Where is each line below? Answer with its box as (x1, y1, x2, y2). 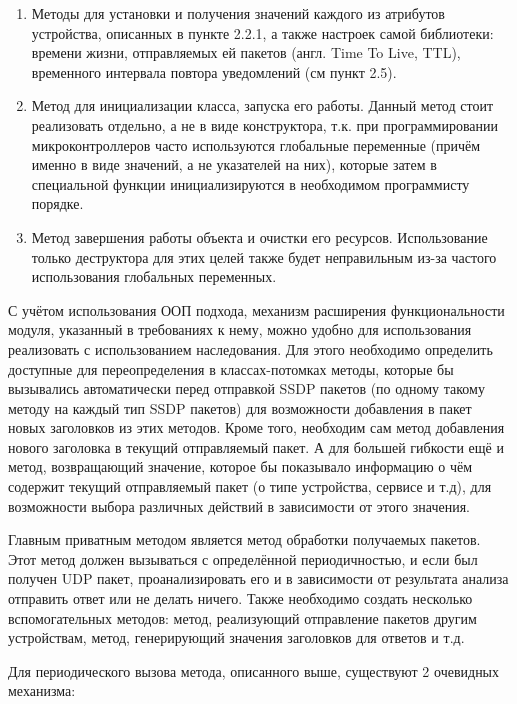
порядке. (31, 193, 84, 214)
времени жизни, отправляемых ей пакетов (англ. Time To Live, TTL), (31, 42, 461, 63)
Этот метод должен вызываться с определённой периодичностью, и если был (8, 548, 478, 569)
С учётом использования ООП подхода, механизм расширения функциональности (8, 299, 505, 320)
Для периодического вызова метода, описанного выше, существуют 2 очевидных (8, 660, 500, 681)
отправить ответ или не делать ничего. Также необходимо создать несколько (8, 588, 473, 609)
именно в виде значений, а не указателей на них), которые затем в (31, 154, 437, 175)
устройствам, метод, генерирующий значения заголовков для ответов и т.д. (8, 627, 465, 648)
